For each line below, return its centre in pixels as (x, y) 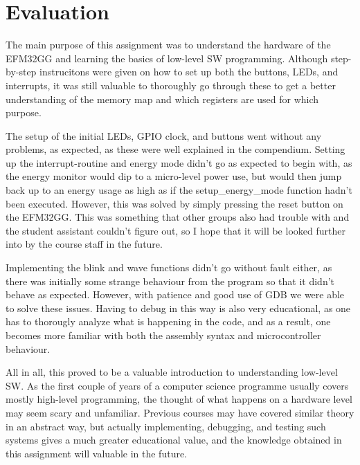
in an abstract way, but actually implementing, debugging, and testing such (166, 426)
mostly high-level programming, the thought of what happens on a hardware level (179, 399)
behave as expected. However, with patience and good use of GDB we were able (175, 294)
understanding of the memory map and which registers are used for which (162, 99)
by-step (21, 72)
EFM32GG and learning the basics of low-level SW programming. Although (167, 58)
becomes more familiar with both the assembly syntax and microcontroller (163, 335)
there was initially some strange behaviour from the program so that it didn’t (170, 281)
